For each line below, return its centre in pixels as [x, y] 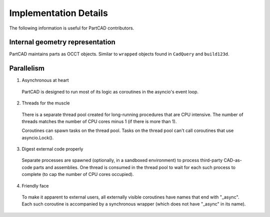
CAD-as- [233, 160]
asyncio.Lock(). [38, 137]
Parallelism [27, 68]
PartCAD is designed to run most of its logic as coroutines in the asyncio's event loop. [110, 91]
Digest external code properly [52, 149]
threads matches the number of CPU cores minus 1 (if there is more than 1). [99, 121]
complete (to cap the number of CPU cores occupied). [78, 174]
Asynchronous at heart [45, 80]
